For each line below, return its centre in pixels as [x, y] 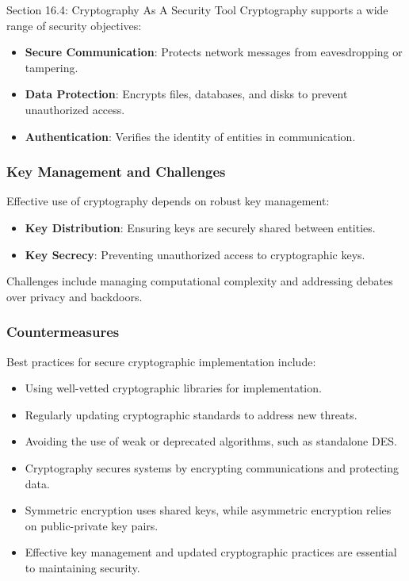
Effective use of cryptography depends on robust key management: [168, 201]
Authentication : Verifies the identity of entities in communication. [190, 136]
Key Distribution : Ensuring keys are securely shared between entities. [200, 227]
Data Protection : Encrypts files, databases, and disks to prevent [186, 94]
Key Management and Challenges [116, 172]
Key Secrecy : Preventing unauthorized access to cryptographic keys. [195, 254]
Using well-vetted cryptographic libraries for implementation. [173, 388]
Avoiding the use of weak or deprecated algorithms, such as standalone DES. [211, 441]
